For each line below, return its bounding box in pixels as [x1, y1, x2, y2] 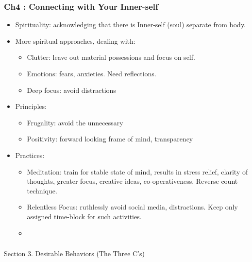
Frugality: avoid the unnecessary [27, 117, 123, 127]
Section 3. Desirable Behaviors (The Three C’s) [4, 248, 145, 259]
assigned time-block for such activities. [27, 211, 142, 221]
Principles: [15, 101, 47, 111]
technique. [27, 185, 57, 195]
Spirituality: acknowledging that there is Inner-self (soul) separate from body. [15, 19, 246, 30]
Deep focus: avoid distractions [27, 85, 116, 95]
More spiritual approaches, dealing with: [15, 35, 135, 46]
